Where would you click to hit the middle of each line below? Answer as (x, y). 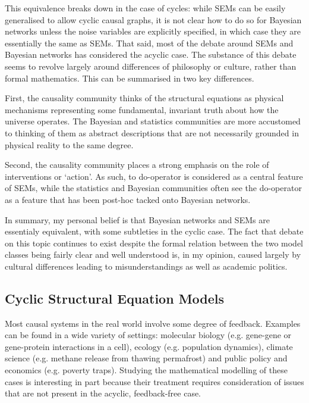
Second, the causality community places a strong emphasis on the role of (137, 165)
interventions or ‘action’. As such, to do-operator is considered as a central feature (154, 176)
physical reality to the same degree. (69, 144)
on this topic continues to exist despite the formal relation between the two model (154, 243)
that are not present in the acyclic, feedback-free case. (103, 393)
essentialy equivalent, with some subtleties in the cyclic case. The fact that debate (154, 231)
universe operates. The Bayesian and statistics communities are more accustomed (153, 121)
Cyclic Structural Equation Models (115, 298)
